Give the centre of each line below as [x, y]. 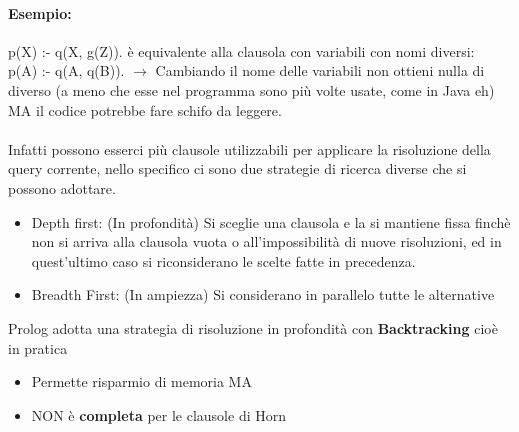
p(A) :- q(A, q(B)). [66, 70]
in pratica [38, 347]
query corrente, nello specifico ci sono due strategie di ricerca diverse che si [237, 168]
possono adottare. [62, 187]
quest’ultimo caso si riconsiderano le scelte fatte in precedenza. [223, 260]
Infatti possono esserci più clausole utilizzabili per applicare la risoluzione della [249, 148]
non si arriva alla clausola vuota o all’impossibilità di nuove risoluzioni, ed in [266, 241]
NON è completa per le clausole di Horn [158, 414]
